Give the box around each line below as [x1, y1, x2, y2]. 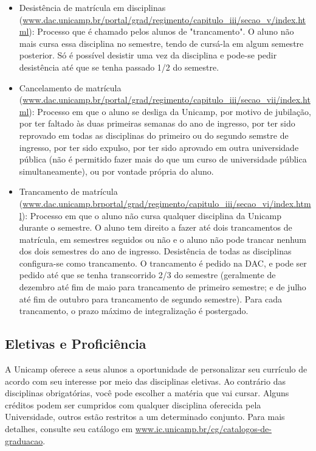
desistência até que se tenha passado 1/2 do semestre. [19, 60, 219, 73]
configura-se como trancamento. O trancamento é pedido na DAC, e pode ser [19, 256, 307, 269]
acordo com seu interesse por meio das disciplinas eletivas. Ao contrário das [5, 374, 286, 387]
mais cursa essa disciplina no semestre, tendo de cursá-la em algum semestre [19, 37, 304, 49]
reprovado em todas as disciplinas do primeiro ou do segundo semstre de [19, 128, 289, 141]
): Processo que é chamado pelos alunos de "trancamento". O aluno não [29, 25, 294, 38]
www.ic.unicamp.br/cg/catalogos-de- [135, 422, 272, 435]
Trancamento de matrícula [19, 185, 118, 198]
